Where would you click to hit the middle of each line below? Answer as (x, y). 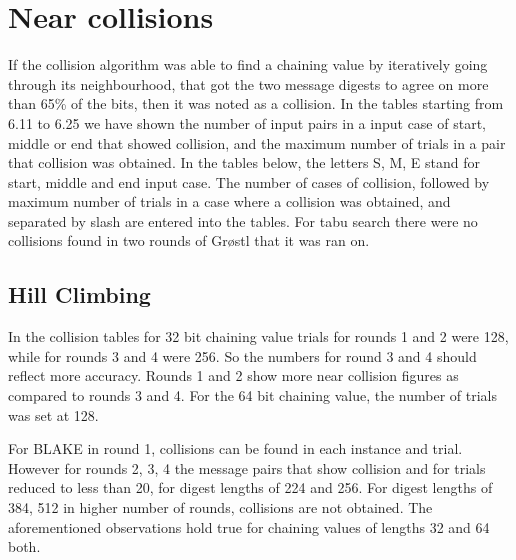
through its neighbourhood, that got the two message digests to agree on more (248, 83)
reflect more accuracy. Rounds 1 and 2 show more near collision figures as (233, 375)
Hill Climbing (79, 294)
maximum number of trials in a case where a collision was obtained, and (229, 201)
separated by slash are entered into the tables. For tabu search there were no (243, 220)
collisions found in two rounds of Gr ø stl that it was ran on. (189, 240)
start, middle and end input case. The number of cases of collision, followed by (249, 181)
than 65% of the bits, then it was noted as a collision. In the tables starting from (256, 103)
